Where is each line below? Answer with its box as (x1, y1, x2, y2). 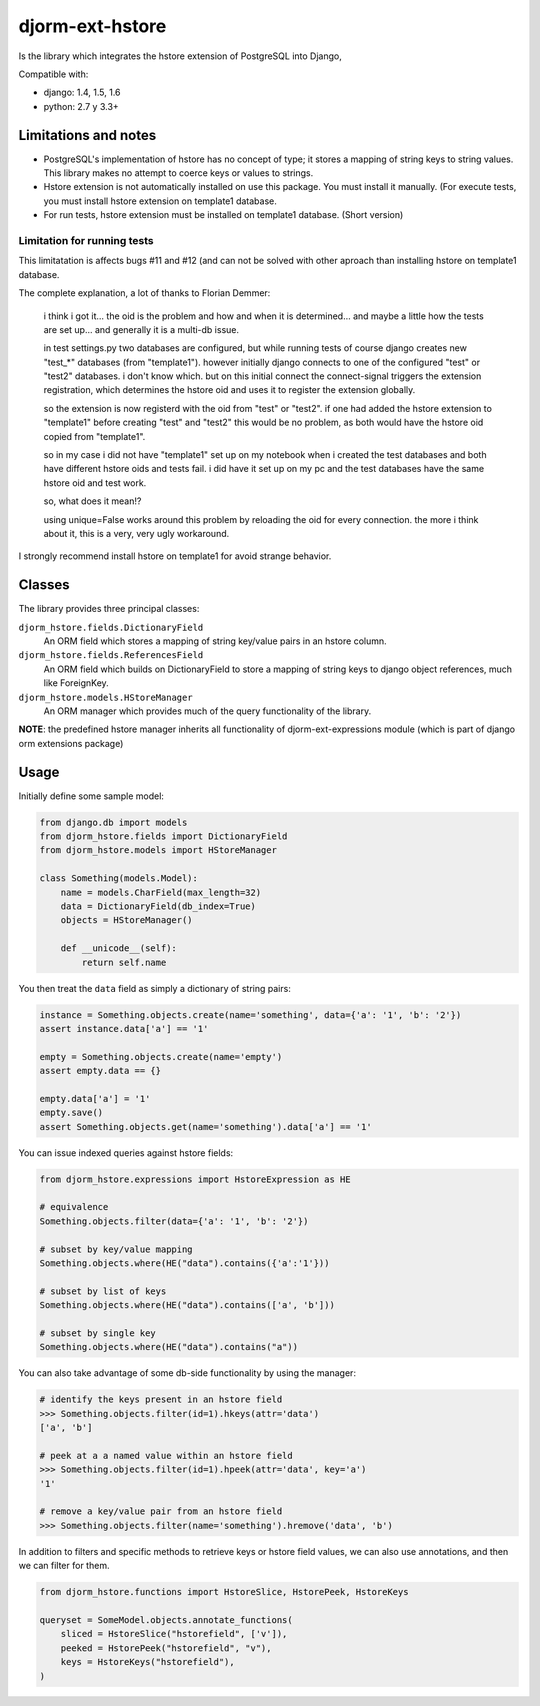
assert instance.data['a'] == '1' (39, 1023, 209, 1034)
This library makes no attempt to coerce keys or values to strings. (43, 167, 314, 179)
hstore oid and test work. (43, 476, 147, 489)
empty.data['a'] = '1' (39, 1093, 151, 1104)
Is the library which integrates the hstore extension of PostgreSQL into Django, (18, 50, 342, 62)
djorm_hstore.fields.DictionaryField (18, 621, 204, 633)
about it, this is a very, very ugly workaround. (43, 527, 230, 539)
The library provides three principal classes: (18, 603, 200, 615)
